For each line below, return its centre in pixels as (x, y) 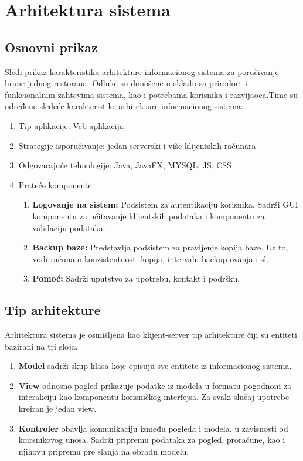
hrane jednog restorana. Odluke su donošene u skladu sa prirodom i (126, 83)
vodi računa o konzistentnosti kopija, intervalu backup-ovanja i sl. (151, 258)
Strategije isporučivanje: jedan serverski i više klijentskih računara (137, 145)
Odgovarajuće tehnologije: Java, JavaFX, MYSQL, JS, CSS (125, 165)
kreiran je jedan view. (57, 409)
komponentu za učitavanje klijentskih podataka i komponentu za (149, 216)
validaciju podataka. (69, 227)
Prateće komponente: (56, 184)
